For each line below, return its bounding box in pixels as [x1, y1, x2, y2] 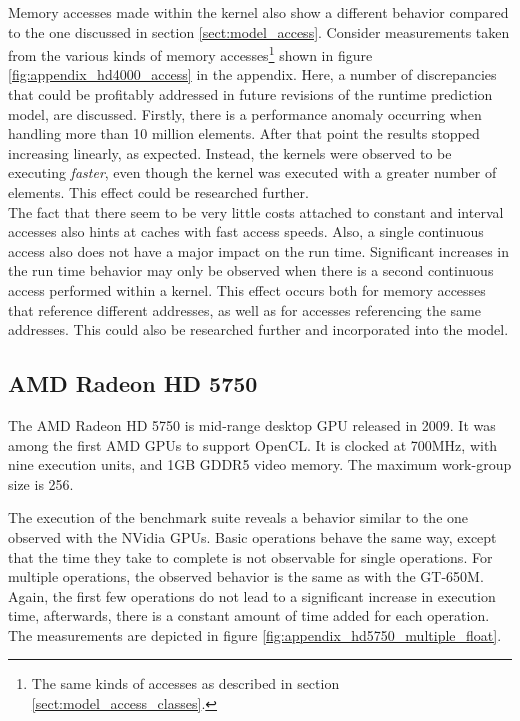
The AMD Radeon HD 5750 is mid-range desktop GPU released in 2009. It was [8, 414, 496, 435]
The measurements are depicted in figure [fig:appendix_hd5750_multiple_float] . [8, 624, 502, 645]
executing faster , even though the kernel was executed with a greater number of [8, 162, 497, 183]
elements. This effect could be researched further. [8, 182, 309, 202]
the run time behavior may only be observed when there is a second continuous [8, 260, 494, 281]
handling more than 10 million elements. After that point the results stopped [8, 123, 480, 144]
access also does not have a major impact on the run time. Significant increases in [8, 240, 510, 261]
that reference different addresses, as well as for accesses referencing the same [8, 299, 481, 320]
